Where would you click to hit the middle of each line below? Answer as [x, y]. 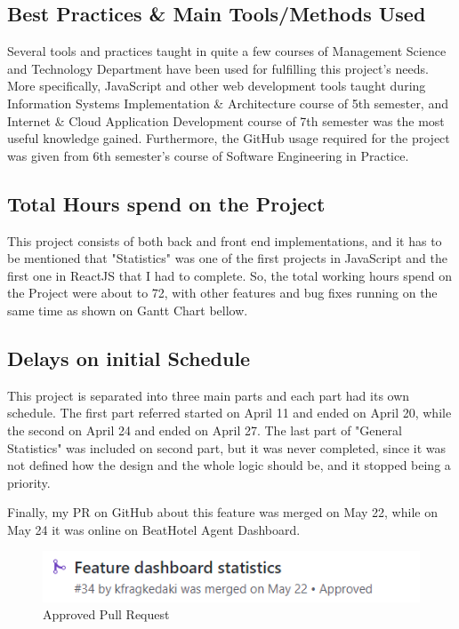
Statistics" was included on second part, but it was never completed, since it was [227, 447]
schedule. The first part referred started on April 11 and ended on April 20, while [229, 413]
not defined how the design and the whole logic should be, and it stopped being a [229, 465]
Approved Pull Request [106, 614]
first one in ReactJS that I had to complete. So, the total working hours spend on [230, 275]
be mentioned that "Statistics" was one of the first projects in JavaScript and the [227, 258]
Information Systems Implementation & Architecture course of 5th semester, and [228, 103]
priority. [29, 482]
